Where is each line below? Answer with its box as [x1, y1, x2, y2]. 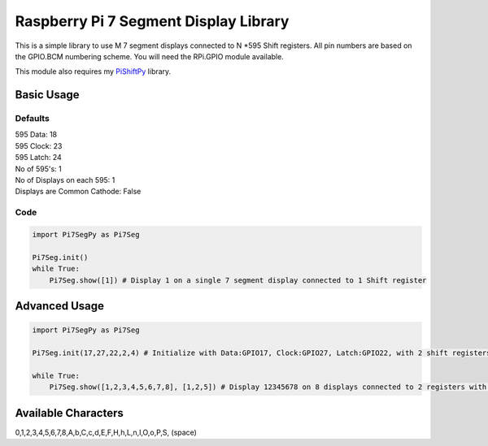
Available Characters [15, 406, 124, 420]
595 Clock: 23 [15, 141, 63, 150]
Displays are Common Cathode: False [15, 187, 142, 197]
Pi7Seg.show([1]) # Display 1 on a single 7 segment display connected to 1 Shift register [49, 275, 427, 284]
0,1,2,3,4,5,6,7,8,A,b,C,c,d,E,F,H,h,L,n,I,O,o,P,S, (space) [15, 427, 197, 437]
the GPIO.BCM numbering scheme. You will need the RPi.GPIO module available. [15, 51, 284, 61]
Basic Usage [15, 88, 80, 102]
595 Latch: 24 [15, 153, 63, 162]
